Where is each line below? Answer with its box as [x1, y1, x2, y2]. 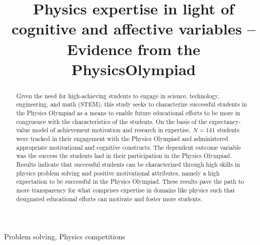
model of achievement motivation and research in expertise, [32, 126, 191, 134]
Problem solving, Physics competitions [4, 231, 125, 242]
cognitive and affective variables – [11, 18, 256, 39]
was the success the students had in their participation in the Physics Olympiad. [16, 151, 232, 160]
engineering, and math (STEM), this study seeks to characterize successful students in [16, 100, 247, 109]
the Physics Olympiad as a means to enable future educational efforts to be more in [16, 109, 240, 117]
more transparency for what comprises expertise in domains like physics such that [16, 185, 235, 194]
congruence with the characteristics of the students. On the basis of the [16, 117, 207, 126]
